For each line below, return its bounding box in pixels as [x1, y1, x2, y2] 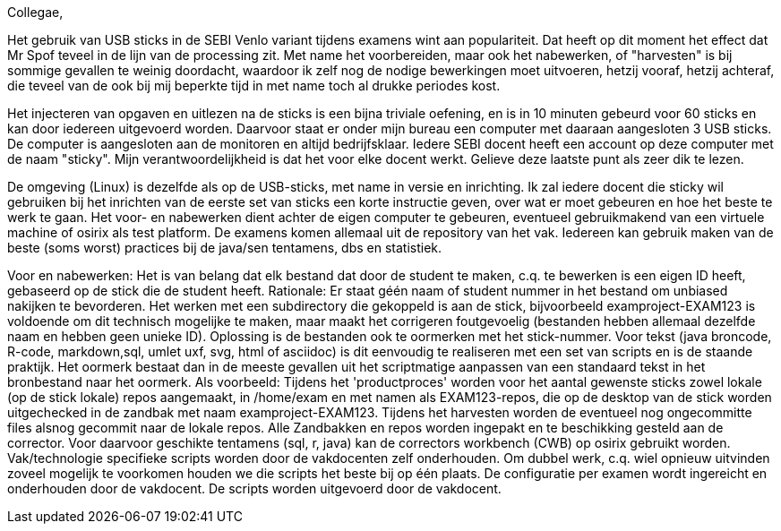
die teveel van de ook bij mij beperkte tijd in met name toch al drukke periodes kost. [7, 78, 501, 93]
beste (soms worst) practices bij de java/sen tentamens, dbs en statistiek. [7, 240, 442, 255]
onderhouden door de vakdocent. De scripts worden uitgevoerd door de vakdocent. [7, 481, 502, 496]
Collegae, [7, 4, 64, 20]
